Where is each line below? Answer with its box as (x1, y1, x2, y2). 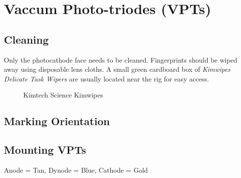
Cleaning (4, 32, 49, 47)
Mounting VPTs (4, 142, 86, 157)
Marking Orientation (4, 113, 110, 129)
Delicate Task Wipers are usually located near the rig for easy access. (4, 73, 209, 83)
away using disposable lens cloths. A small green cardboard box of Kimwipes (4, 64, 231, 74)
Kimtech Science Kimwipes (23, 90, 103, 100)
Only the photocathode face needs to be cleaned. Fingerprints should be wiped (4, 54, 238, 65)
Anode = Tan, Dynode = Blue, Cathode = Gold (4, 164, 148, 175)
